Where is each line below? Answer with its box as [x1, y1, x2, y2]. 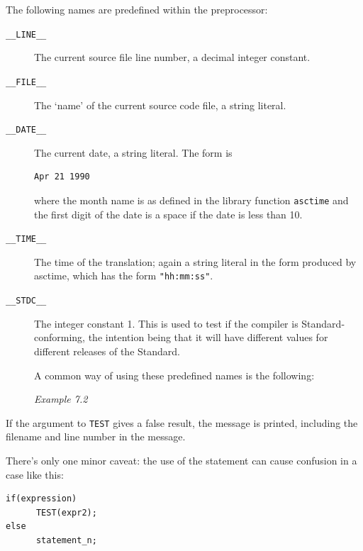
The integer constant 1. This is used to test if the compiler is [34, 316, 298, 330]
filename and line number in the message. [6, 429, 186, 444]
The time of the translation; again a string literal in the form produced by [34, 254, 357, 269]
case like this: [6, 467, 64, 482]
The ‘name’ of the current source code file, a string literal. [34, 97, 286, 112]
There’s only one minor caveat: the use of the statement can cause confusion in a [6, 452, 357, 467]
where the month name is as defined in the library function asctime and [34, 192, 349, 207]
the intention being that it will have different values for [88, 330, 328, 345]
